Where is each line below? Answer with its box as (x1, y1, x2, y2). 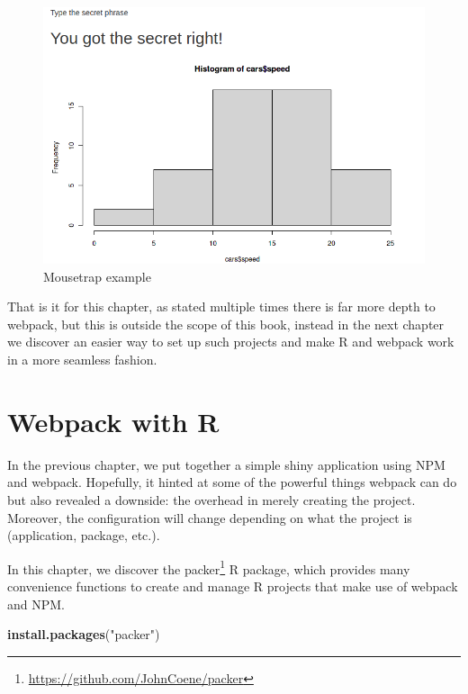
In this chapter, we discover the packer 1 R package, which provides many (7, 556, 410, 578)
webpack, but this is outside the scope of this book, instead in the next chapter (7, 314, 445, 333)
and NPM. (7, 594, 65, 613)
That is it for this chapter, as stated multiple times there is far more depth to (7, 297, 436, 316)
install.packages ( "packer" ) (7, 625, 160, 644)
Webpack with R (7, 402, 220, 439)
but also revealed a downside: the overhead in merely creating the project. (7, 490, 416, 509)
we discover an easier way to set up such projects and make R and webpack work (7, 332, 454, 351)
